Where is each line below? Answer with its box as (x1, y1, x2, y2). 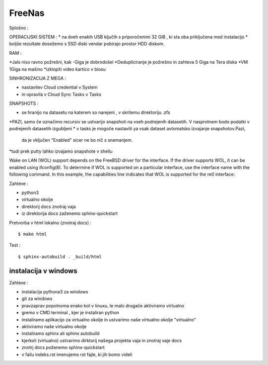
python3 (21, 189, 39, 195)
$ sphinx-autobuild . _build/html (18, 254, 102, 260)
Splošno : (9, 25, 29, 31)
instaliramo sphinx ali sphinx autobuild (21, 331, 100, 337)
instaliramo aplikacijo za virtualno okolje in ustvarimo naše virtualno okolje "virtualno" (21, 316, 196, 323)
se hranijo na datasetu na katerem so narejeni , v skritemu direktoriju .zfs (21, 109, 171, 115)
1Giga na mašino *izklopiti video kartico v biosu (9, 66, 106, 72)
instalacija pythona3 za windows (21, 289, 88, 294)
